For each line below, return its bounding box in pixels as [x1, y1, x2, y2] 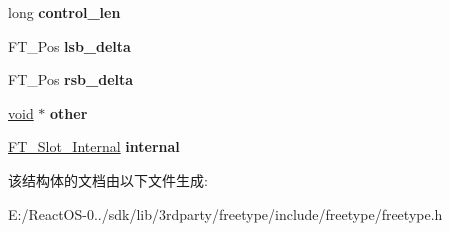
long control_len [8, 2, 121, 22]
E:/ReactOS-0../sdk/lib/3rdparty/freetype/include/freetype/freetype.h [8, 203, 443, 224]
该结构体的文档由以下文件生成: [8, 169, 208, 190]
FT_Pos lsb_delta [8, 35, 131, 56]
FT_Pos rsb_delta [8, 69, 134, 90]
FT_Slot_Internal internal [8, 136, 180, 157]
